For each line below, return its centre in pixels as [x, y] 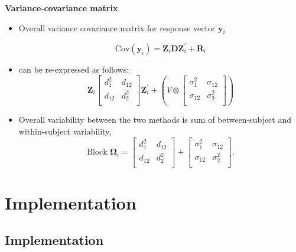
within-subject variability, [65, 131]
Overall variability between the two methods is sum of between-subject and [155, 120]
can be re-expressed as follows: [74, 69]
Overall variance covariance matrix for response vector [117, 27]
